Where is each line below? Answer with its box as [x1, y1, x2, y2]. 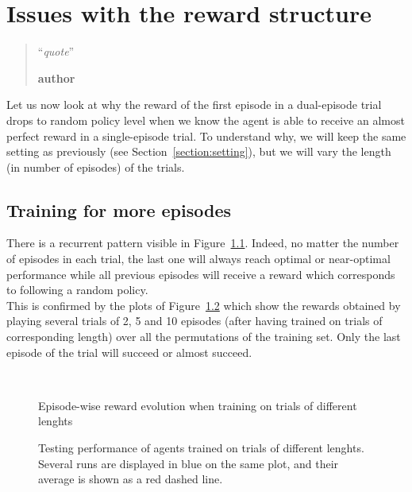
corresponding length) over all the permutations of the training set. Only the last [6, 328, 401, 345]
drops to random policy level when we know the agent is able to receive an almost [6, 111, 405, 128]
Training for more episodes [6, 197, 232, 222]
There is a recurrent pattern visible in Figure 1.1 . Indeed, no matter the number [6, 234, 399, 251]
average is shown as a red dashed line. [38, 471, 223, 487]
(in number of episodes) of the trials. [6, 158, 185, 175]
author [37, 69, 75, 86]
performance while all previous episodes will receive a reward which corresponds [6, 265, 395, 282]
